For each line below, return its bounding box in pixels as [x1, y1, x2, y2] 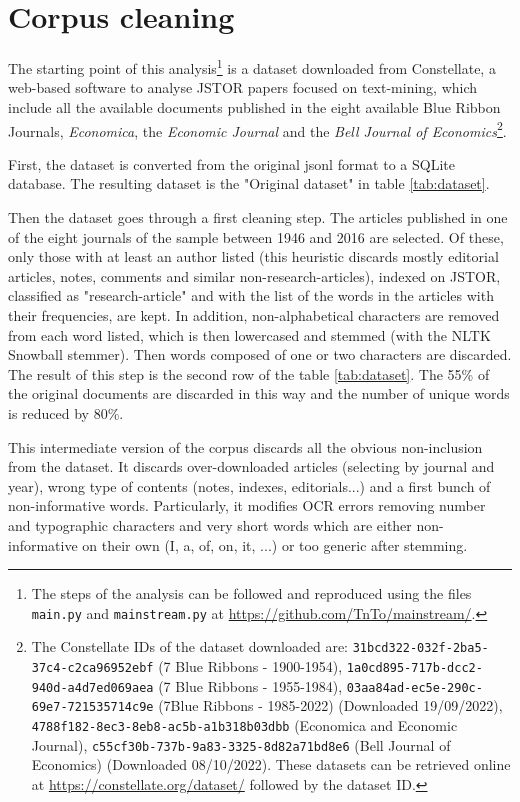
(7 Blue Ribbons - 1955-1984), [158, 675, 343, 696]
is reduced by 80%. [8, 402, 124, 423]
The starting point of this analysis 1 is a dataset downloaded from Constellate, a [8, 55, 496, 78]
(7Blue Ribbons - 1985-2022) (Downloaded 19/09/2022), [158, 695, 503, 716]
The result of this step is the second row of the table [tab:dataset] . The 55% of [8, 363, 490, 384]
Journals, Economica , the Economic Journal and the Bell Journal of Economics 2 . [8, 117, 507, 141]
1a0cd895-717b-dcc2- [346, 661, 483, 675]
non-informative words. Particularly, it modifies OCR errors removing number [8, 495, 486, 516]
